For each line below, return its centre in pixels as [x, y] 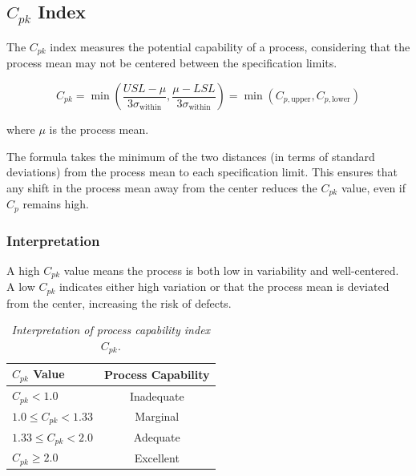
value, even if [374, 187]
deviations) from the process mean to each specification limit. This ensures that [202, 172]
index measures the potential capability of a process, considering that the [230, 46]
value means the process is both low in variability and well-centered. [231, 270]
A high [23, 270]
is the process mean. [99, 129]
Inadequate [157, 395]
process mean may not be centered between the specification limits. [172, 63]
